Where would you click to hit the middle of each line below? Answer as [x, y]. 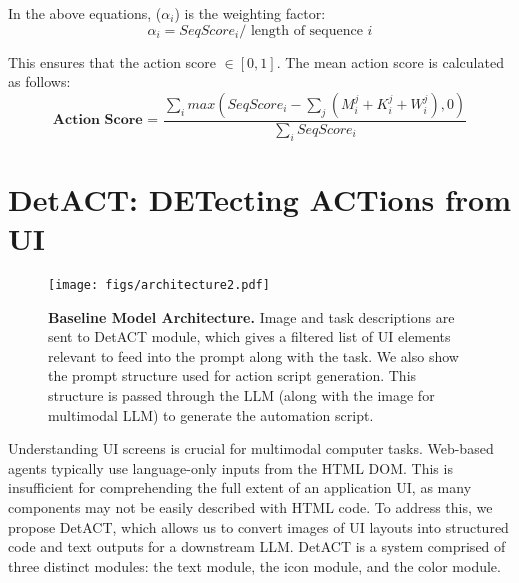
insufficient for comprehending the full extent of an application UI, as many [240, 487]
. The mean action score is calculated [390, 61]
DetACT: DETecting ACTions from [260, 198]
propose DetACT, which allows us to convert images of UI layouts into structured [258, 526]
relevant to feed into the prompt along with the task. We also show [253, 355]
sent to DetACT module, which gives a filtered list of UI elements [249, 336]
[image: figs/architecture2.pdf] [159, 284]
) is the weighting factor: [250, 13]
